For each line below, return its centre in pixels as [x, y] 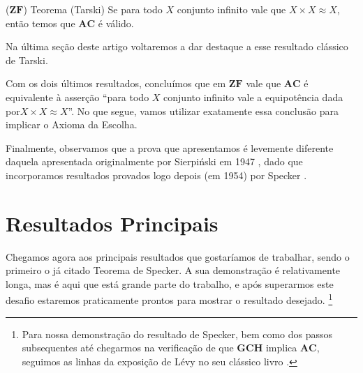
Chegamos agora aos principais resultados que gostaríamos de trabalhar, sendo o [178, 256]
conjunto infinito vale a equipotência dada [253, 97]
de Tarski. [27, 60]
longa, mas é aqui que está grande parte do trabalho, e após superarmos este [170, 283]
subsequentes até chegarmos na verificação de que [128, 348]
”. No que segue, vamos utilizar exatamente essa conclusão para [203, 111]
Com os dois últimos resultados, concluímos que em [116, 83]
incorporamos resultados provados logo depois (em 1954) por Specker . [156, 175]
